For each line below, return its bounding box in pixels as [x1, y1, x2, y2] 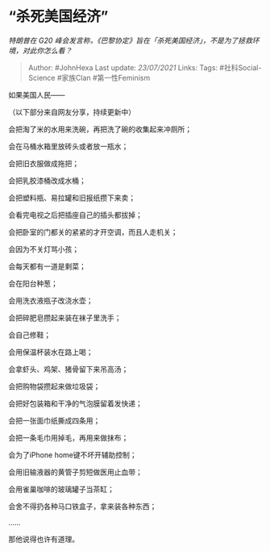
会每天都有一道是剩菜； [8, 261, 86, 271]
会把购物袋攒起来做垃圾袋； [8, 381, 101, 391]
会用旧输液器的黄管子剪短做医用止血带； [8, 467, 143, 477]
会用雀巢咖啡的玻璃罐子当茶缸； [8, 484, 114, 494]
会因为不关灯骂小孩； [8, 244, 79, 254]
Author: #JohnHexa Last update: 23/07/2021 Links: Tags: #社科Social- [27, 62, 262, 73]
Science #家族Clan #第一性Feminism [27, 73, 151, 82]
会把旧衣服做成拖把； [8, 158, 79, 168]
